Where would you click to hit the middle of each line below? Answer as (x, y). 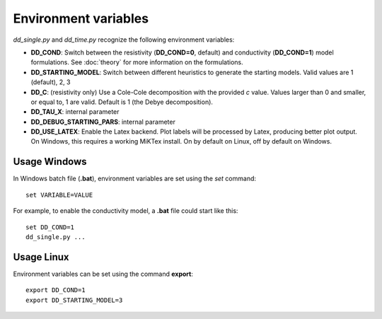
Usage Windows (50, 162)
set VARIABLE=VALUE (59, 195)
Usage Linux (41, 257)
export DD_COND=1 (56, 290)
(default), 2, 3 (51, 82)
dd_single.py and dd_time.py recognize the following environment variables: (124, 40)
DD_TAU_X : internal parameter (75, 112)
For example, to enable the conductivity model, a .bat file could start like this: (126, 211)
